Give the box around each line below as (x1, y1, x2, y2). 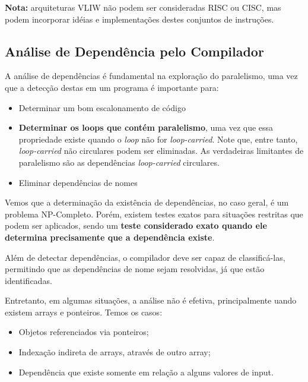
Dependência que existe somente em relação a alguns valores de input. (18, 365, 274, 378)
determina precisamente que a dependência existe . (5, 231, 215, 243)
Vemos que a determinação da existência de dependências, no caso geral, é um (5, 196, 289, 209)
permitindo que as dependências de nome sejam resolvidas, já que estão (5, 263, 265, 275)
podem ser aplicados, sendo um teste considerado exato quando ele (5, 219, 267, 232)
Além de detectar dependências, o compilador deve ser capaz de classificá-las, (5, 251, 285, 263)
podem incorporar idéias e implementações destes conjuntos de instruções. (5, 12, 274, 25)
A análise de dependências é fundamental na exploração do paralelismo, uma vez (5, 70, 298, 82)
